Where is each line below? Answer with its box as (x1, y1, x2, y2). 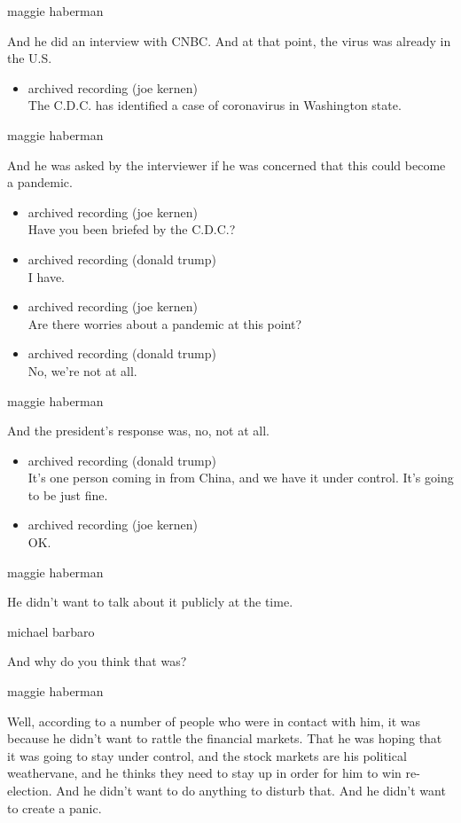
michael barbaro (7, 622, 95, 640)
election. (7, 781, 52, 799)
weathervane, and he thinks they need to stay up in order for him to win (7, 764, 402, 782)
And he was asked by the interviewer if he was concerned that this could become (7, 155, 446, 174)
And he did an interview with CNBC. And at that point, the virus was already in (7, 31, 451, 50)
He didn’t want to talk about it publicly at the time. (7, 592, 293, 611)
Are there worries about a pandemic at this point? (27, 314, 302, 333)
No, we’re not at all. (27, 361, 137, 380)
